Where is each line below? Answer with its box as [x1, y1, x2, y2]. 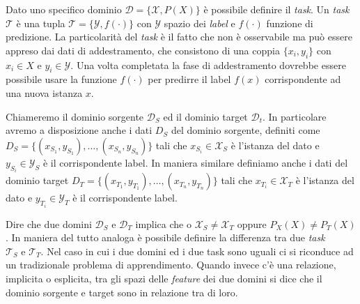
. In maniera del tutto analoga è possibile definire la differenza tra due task [6, 230, 325, 245]
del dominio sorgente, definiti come [171, 123, 320, 137]
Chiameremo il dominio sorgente [6, 109, 144, 123]
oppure [237, 216, 267, 231]
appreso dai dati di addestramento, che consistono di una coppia [6, 43, 280, 57]
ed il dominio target [163, 109, 248, 123]
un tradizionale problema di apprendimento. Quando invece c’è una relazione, [6, 257, 336, 272]
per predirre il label [148, 72, 231, 86]
